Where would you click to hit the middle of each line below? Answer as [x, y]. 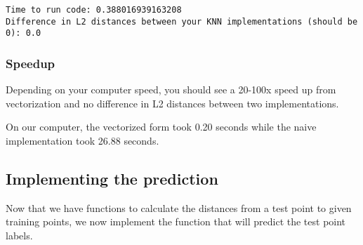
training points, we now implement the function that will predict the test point [176, 221]
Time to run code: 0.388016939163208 [94, 10]
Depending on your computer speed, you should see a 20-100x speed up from [171, 90]
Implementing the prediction [112, 178]
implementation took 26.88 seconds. [82, 140]
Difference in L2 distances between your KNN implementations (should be [182, 21]
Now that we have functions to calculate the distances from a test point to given [179, 207]
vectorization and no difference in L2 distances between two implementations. [172, 103]
